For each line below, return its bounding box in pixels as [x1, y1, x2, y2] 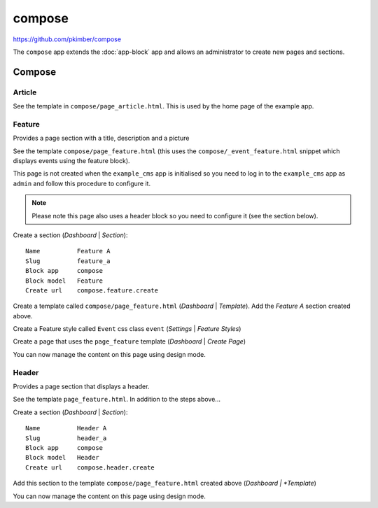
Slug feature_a [25, 257, 111, 265]
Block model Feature [25, 276, 104, 285]
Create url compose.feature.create [25, 286, 159, 294]
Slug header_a [25, 434, 107, 442]
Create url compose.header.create [25, 463, 155, 472]
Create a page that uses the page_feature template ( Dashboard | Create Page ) [13, 337, 246, 346]
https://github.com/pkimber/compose [13, 35, 122, 43]
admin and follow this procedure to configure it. [13, 179, 150, 188]
